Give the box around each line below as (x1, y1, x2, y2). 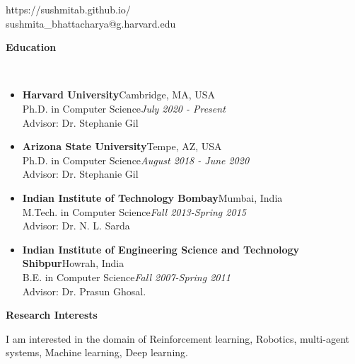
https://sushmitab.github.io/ (6, 2, 131, 16)
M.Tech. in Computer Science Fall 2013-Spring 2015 (22, 204, 246, 219)
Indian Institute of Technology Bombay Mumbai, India (22, 190, 283, 205)
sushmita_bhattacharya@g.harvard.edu (6, 16, 176, 30)
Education (6, 40, 57, 55)
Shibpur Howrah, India (22, 256, 124, 271)
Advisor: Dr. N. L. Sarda (22, 218, 130, 233)
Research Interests (6, 307, 98, 322)
